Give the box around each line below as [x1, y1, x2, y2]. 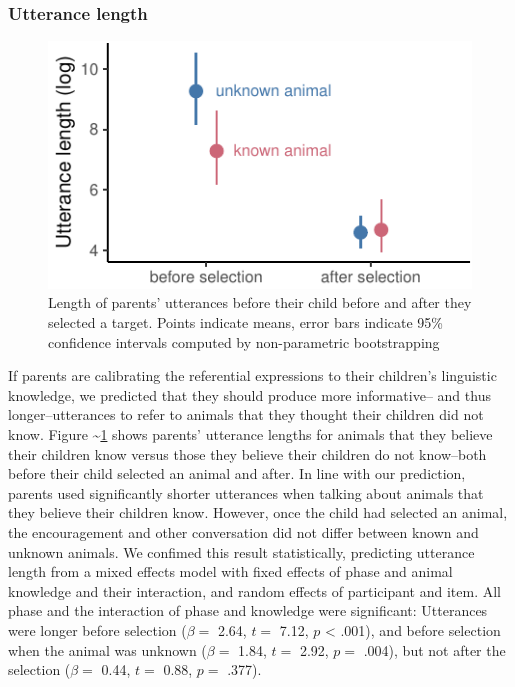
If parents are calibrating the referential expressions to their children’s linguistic [8, 365, 497, 386]
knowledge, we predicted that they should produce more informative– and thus [8, 384, 491, 405]
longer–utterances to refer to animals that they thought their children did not [8, 404, 484, 425]
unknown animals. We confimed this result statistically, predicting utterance [8, 541, 475, 562]
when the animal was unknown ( [8, 639, 207, 660]
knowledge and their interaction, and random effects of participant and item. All [8, 580, 501, 601]
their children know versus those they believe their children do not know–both [8, 443, 487, 464]
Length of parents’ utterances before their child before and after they [48, 292, 472, 313]
